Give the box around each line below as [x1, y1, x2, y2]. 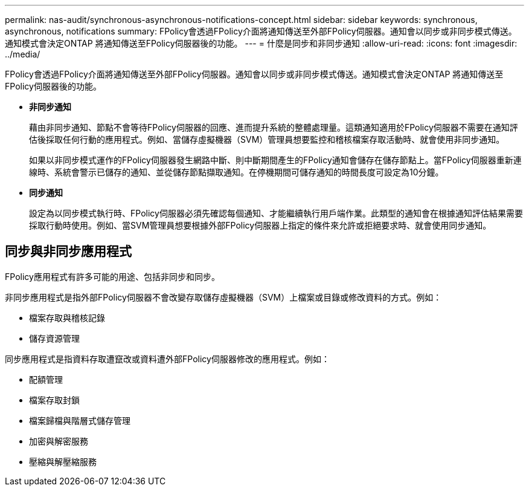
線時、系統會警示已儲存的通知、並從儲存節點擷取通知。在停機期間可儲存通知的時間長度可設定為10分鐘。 [29, 167, 444, 177]
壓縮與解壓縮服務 [29, 456, 97, 467]
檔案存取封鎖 [29, 394, 80, 405]
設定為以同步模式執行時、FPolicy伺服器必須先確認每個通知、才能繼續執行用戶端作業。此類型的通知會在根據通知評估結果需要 [29, 208, 523, 218]
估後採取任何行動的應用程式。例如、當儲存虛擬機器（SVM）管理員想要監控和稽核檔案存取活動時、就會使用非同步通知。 [29, 134, 505, 145]
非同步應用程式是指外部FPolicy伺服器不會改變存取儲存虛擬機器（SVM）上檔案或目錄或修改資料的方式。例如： [5, 291, 442, 302]
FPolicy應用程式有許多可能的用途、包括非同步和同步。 [5, 271, 220, 282]
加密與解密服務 [29, 435, 88, 446]
